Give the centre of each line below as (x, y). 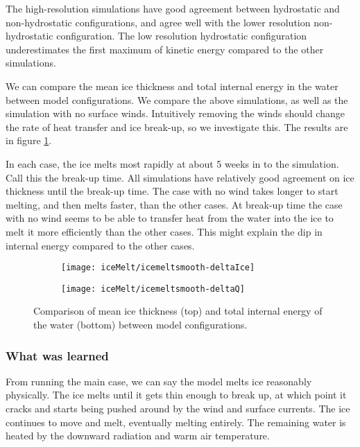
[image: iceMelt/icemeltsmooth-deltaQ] (153, 289)
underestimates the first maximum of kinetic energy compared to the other (165, 49)
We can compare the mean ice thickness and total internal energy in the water (172, 86)
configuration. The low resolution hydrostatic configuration (182, 36)
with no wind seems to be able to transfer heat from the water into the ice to (170, 218)
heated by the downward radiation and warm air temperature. (138, 436)
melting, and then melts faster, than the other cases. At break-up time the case (174, 204)
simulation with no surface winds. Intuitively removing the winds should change (175, 113)
